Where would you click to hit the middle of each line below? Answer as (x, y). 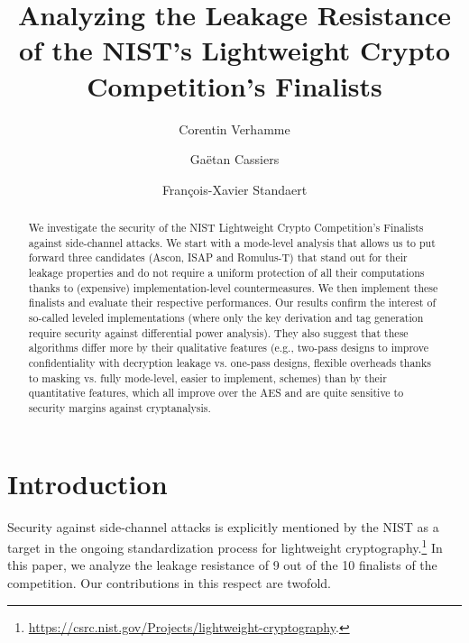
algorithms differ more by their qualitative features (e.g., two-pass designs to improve (228, 348)
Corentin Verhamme (234, 129)
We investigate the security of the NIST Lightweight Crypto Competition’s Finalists (226, 228)
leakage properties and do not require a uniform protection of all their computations (226, 273)
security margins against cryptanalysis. (120, 407)
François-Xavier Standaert (234, 189)
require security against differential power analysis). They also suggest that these (218, 332)
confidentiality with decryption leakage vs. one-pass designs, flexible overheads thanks (230, 362)
